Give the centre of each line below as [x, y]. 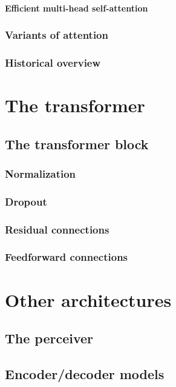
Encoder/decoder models [85, 373]
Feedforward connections [67, 257]
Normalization [41, 173]
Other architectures [88, 299]
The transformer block [77, 143]
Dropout [26, 201]
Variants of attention [57, 35]
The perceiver [49, 338]
